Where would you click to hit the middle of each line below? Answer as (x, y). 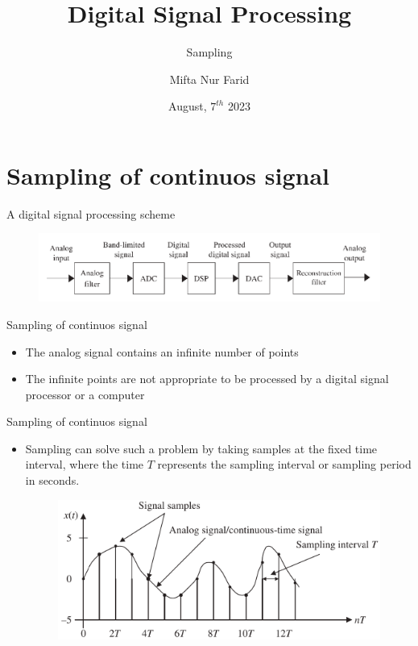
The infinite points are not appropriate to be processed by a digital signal (207, 379)
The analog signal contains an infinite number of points (162, 351)
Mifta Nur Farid (209, 79)
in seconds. (52, 480)
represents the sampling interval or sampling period (284, 464)
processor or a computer (85, 394)
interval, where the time (85, 464)
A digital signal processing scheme (91, 213)
